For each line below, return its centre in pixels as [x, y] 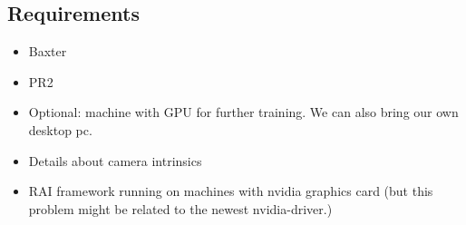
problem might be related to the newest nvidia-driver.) [180, 208]
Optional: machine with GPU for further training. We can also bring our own [243, 112]
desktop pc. [60, 129]
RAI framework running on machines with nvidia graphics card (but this [231, 191]
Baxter [48, 51]
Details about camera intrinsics [115, 160]
